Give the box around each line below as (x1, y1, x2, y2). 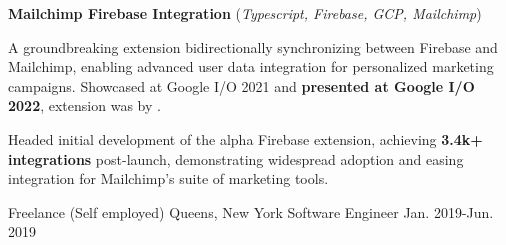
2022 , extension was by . (8, 95, 161, 116)
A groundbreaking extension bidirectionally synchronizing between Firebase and (8, 36, 498, 57)
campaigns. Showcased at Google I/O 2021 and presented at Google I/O (8, 75, 475, 96)
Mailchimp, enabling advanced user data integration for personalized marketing (8, 56, 494, 77)
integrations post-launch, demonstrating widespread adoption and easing (8, 148, 464, 169)
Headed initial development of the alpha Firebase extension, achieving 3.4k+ (8, 128, 483, 149)
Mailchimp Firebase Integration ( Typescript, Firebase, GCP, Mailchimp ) (8, 3, 482, 23)
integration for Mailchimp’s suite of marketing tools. (8, 168, 329, 189)
